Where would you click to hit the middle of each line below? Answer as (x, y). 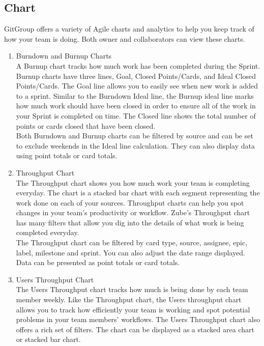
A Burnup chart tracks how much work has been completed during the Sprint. (138, 65)
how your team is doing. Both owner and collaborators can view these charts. (125, 38)
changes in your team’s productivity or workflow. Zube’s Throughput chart (133, 212)
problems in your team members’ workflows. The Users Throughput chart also (138, 319)
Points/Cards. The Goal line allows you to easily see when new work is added (137, 86)
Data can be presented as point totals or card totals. (98, 262)
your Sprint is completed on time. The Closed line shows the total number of (136, 115)
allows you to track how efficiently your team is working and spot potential (133, 309)
